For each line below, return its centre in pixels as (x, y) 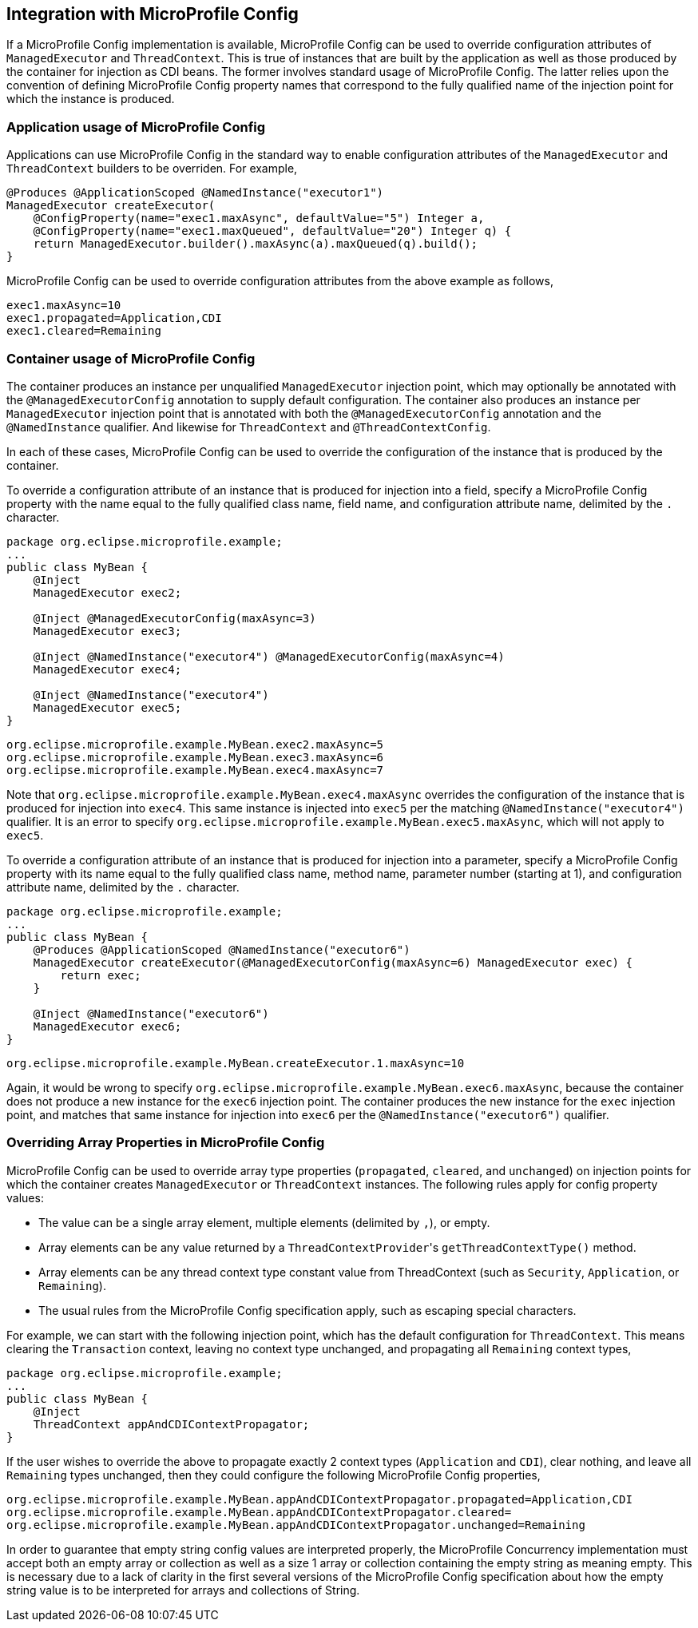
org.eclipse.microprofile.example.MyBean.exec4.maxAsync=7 (195, 770)
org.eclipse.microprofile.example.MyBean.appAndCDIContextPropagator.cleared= (259, 1512)
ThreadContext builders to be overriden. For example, (152, 169)
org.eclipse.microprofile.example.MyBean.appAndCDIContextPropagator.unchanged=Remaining (296, 1525)
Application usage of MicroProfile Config (136, 127)
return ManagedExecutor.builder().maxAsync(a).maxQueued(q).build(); (256, 244)
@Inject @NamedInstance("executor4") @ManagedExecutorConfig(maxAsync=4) (269, 656)
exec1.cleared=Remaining (84, 331)
